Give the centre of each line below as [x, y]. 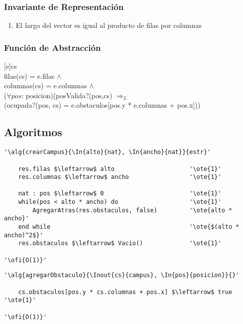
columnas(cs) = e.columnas [46, 85]
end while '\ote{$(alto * [129, 227]
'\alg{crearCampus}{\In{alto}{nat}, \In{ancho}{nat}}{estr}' [108, 152]
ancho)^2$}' [24, 235]
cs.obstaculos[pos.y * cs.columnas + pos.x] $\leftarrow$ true [125, 292]
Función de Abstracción [53, 47]
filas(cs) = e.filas [29, 76]
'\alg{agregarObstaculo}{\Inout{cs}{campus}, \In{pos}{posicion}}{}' [122, 275]
